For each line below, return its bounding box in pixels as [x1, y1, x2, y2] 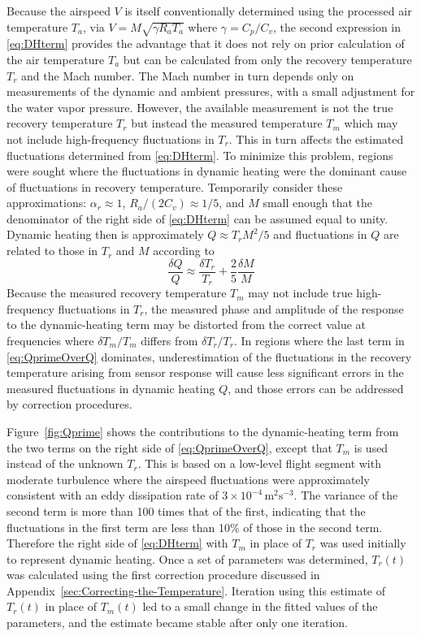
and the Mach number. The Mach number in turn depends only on [21, 67, 354, 84]
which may [344, 115, 398, 132]
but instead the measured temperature [131, 115, 323, 132]
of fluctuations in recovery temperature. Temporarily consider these [7, 178, 343, 195]
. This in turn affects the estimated [228, 130, 404, 147]
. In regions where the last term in [234, 331, 405, 348]
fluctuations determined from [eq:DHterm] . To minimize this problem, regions [7, 146, 393, 163]
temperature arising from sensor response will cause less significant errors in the [7, 364, 404, 381]
